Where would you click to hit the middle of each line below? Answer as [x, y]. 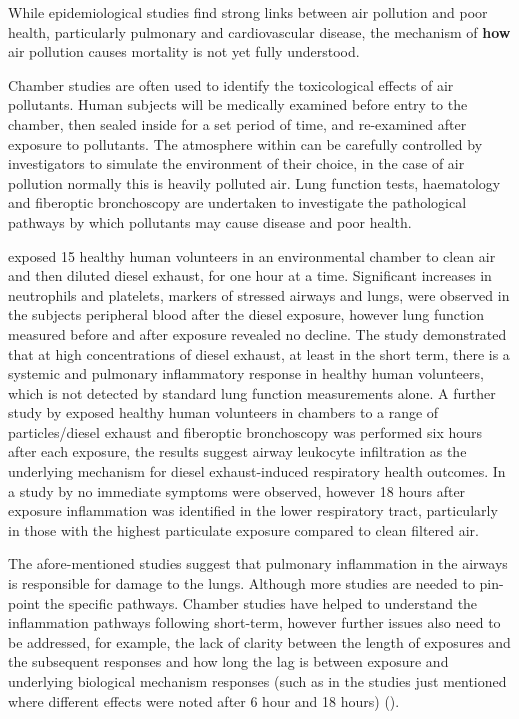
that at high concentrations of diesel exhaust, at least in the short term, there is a [259, 353]
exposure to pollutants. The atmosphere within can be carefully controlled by [245, 143]
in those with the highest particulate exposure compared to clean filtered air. [243, 529]
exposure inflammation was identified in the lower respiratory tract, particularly [253, 510]
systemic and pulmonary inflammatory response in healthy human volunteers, [246, 373]
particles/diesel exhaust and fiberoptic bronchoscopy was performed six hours [245, 431]
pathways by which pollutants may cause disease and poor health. [210, 221]
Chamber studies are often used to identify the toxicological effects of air [231, 84]
